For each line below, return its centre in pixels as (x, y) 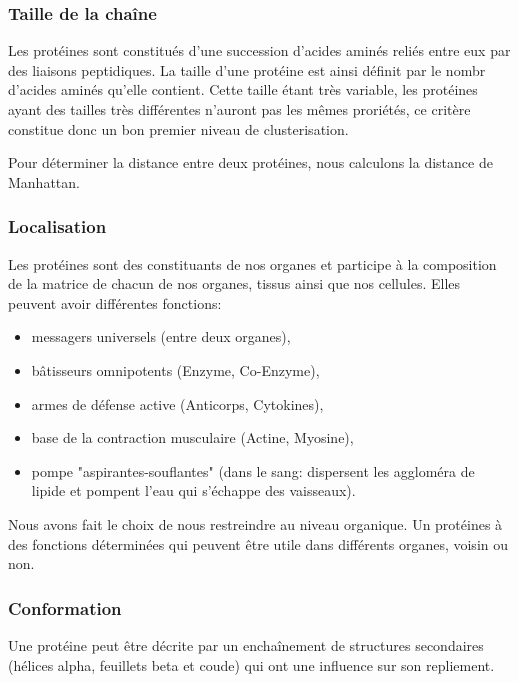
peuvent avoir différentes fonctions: (115, 302)
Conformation (65, 607)
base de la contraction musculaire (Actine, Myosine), (192, 437)
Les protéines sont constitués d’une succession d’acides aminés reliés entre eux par (259, 50)
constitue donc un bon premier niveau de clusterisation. (178, 128)
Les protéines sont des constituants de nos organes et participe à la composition (252, 263)
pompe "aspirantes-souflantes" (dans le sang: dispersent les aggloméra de (253, 470)
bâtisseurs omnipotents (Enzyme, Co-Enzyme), (175, 369)
